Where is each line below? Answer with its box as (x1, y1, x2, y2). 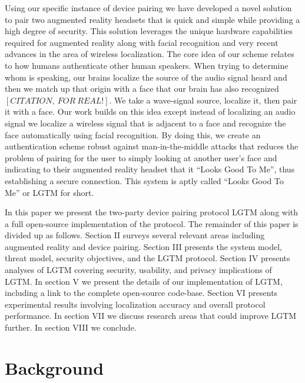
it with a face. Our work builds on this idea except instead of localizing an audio (5, 105, 296, 118)
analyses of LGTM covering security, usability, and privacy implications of (5, 264, 272, 276)
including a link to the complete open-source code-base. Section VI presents (5, 287, 278, 299)
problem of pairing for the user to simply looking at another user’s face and (5, 151, 277, 164)
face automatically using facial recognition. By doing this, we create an (5, 128, 261, 141)
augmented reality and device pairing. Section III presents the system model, (5, 240, 282, 252)
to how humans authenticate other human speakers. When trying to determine (5, 59, 289, 71)
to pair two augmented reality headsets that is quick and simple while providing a (5, 13, 300, 25)
